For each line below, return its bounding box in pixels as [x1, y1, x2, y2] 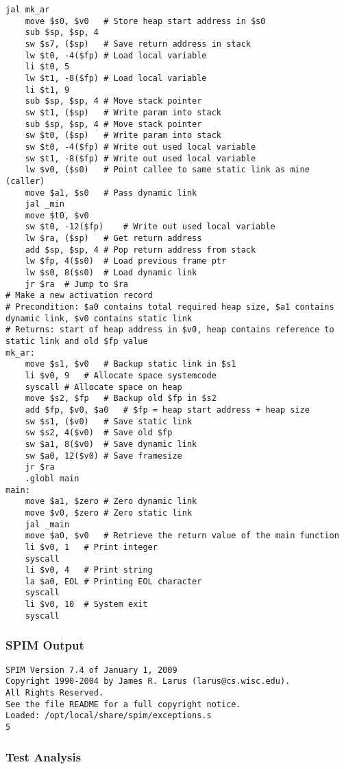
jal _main [25, 519, 70, 529]
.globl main [25, 473, 79, 483]
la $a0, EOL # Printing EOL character [25, 576, 202, 586]
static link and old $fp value [5, 336, 148, 347]
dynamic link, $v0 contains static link [5, 313, 193, 323]
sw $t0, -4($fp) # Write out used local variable [25, 141, 256, 152]
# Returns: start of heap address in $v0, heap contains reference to [5, 325, 334, 335]
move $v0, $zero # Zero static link [25, 507, 193, 518]
